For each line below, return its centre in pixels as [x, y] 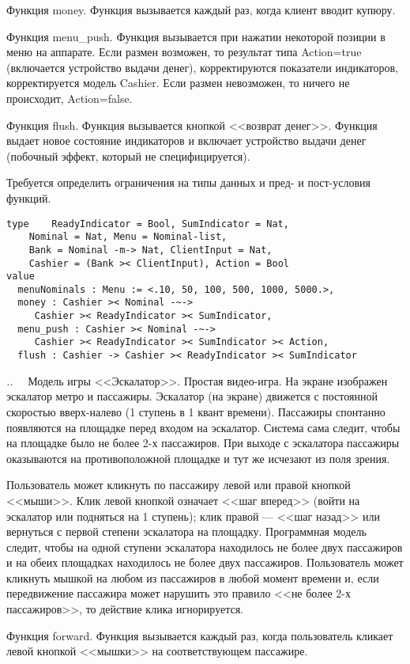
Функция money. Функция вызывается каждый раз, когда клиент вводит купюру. [201, 9]
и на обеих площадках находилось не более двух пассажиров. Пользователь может [205, 562]
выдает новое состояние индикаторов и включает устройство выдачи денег [186, 140]
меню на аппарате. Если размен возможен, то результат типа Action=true [184, 52]
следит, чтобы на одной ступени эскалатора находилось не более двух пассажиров [205, 546]
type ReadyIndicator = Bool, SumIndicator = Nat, [148, 224]
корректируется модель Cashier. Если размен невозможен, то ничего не [178, 83]
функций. [29, 197]
